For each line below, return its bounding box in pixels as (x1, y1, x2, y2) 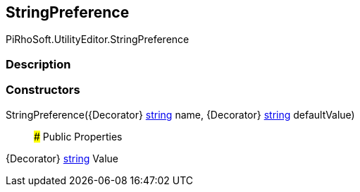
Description (6, 56, 71, 71)
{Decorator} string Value (6, 152, 118, 164)
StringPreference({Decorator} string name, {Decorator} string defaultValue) (6, 108, 355, 121)
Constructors (6, 83, 80, 97)
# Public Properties (34, 130, 123, 143)
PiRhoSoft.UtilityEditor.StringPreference (6, 33, 190, 46)
